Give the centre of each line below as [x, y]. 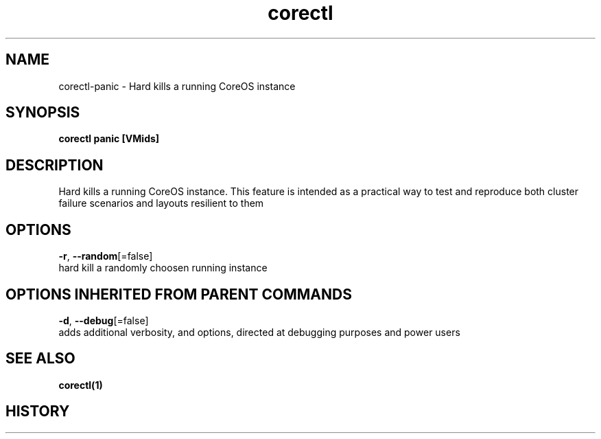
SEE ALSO [40, 359]
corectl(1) [81, 385]
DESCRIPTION [55, 165]
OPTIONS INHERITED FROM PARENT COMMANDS [179, 294]
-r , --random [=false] [106, 256]
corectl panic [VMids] [109, 139]
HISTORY [38, 412]
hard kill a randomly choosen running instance [163, 268]
